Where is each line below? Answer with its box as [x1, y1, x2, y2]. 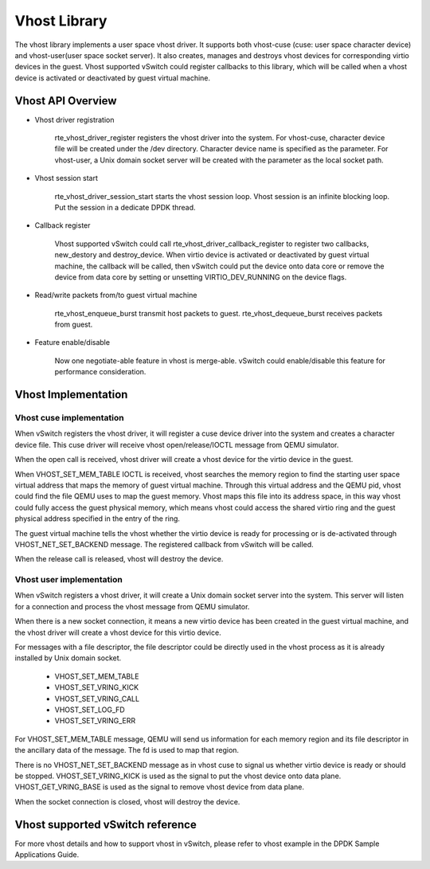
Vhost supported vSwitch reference [14, 817, 197, 832]
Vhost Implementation [14, 388, 128, 401]
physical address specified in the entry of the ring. [14, 514, 181, 523]
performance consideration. [54, 367, 147, 377]
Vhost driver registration [34, 115, 115, 124]
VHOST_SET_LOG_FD [54, 705, 125, 714]
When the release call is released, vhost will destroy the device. [14, 554, 224, 564]
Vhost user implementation [14, 574, 123, 585]
